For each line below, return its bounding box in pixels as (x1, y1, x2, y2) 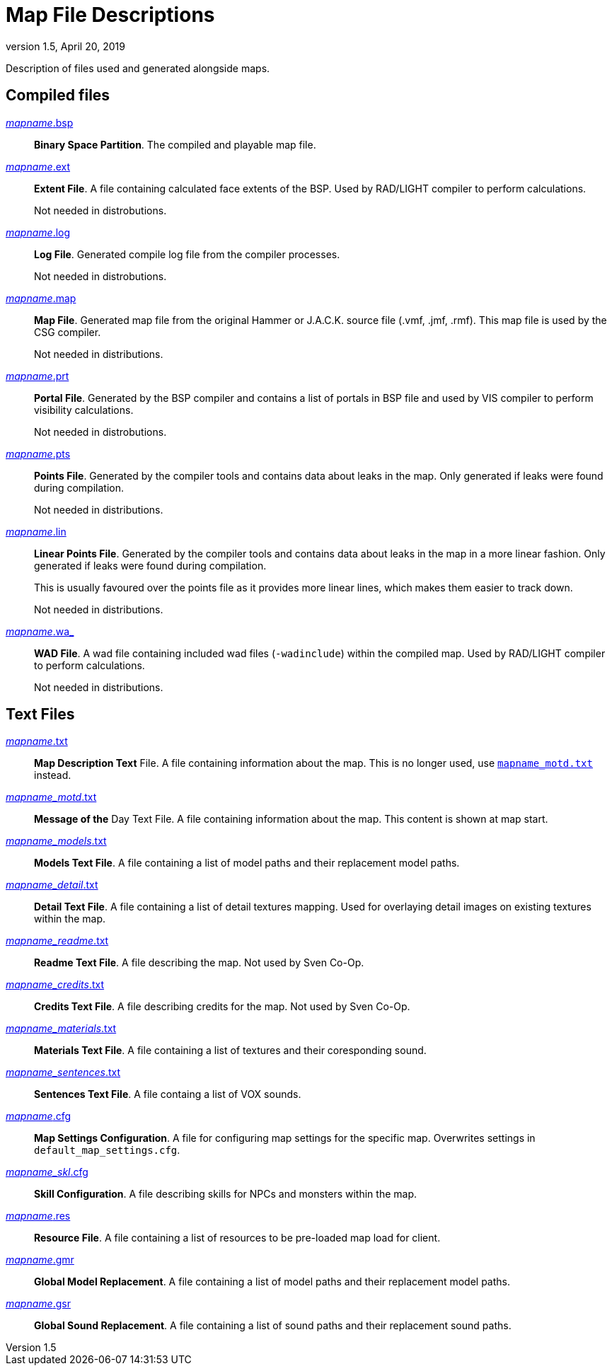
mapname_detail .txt (6, 879, 98, 891)
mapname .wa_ (6, 625, 74, 637)
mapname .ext (6, 160, 71, 173)
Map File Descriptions (6, 3, 215, 27)
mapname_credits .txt (6, 978, 105, 991)
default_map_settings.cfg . (34, 1144, 180, 1157)
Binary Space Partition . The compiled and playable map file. (34, 138, 316, 151)
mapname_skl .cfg (6, 1166, 88, 1179)
